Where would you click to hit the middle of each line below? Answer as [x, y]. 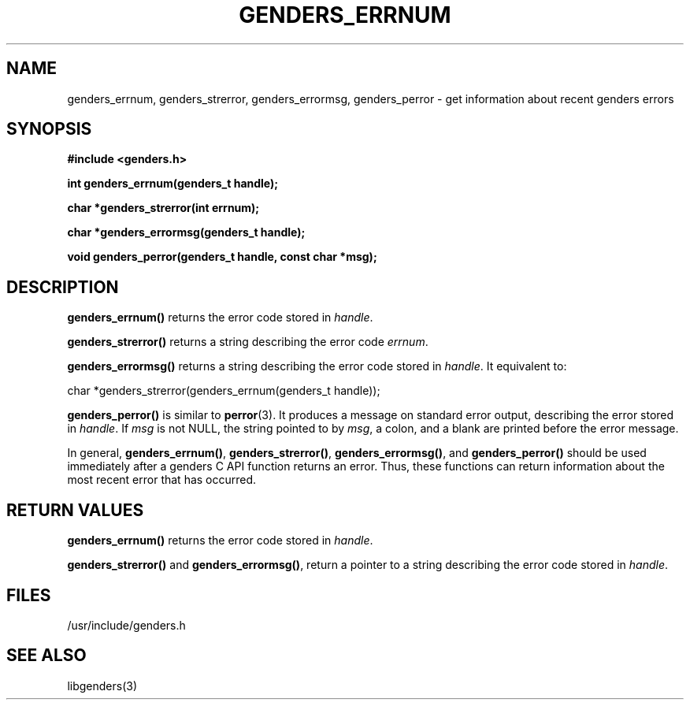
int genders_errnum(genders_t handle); [173, 184]
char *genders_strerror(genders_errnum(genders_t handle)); [224, 391]
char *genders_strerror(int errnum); [163, 208]
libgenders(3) [102, 686]
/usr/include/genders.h [126, 625]
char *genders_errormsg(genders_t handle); [186, 232]
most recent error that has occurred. [162, 480]
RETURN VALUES [75, 510]
